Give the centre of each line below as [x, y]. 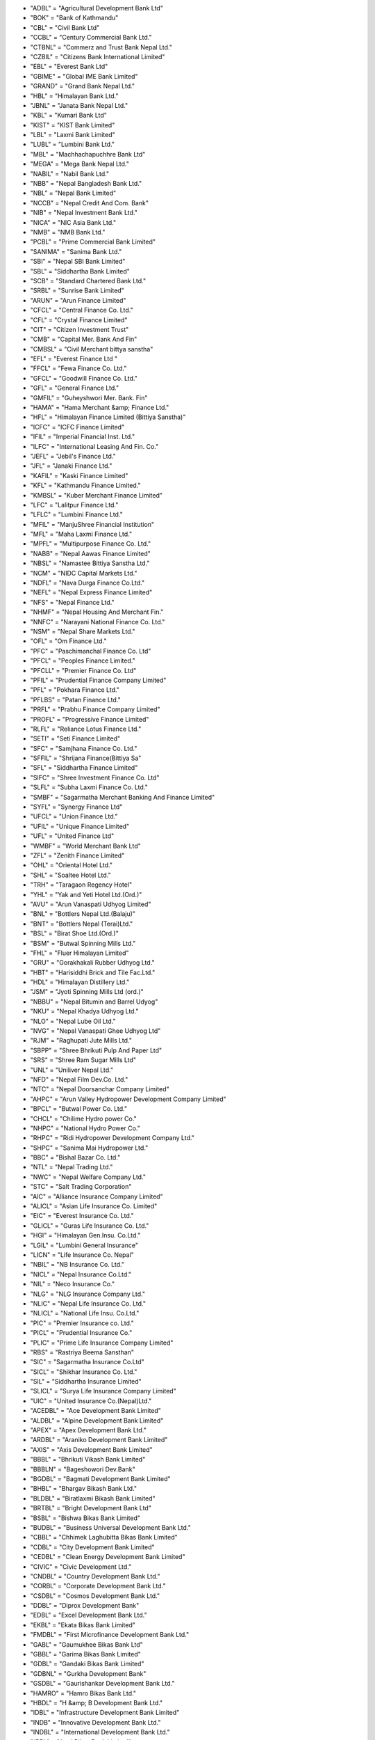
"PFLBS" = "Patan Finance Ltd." [75, 699]
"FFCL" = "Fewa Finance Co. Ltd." [78, 368]
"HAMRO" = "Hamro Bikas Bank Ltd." [83, 1693]
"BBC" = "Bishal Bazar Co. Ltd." [75, 1157]
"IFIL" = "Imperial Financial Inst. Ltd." [83, 437]
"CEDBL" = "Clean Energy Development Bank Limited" [108, 1557]
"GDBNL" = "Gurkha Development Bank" [88, 1673]
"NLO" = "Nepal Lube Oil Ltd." [73, 1021]
